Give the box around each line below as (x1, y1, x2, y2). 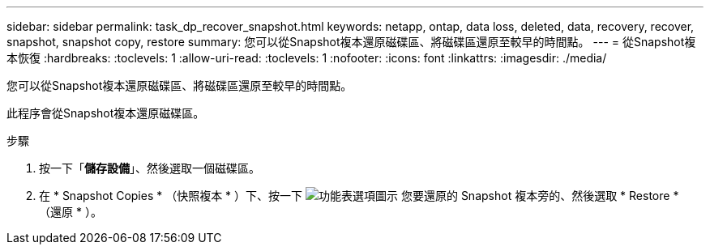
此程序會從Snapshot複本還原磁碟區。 (6, 106, 205, 120)
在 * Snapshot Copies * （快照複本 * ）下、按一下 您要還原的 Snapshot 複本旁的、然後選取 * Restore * (39, 189, 679, 202)
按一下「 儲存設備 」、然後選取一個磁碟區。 (39, 161, 260, 175)
